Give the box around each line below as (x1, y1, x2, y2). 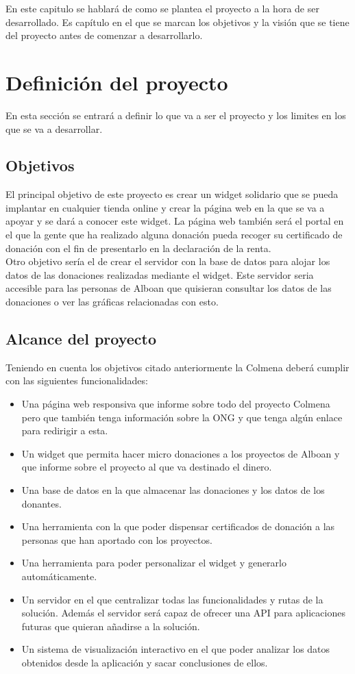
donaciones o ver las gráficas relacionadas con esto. (5, 295, 219, 309)
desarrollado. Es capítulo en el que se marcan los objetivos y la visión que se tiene (5, 14, 350, 29)
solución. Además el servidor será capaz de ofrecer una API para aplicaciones (21, 606, 345, 620)
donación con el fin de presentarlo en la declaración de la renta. (5, 240, 271, 255)
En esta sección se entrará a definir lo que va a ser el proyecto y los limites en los (5, 108, 346, 122)
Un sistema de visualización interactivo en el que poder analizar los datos (21, 642, 330, 656)
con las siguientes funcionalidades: (5, 373, 148, 388)
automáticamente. (21, 569, 97, 583)
